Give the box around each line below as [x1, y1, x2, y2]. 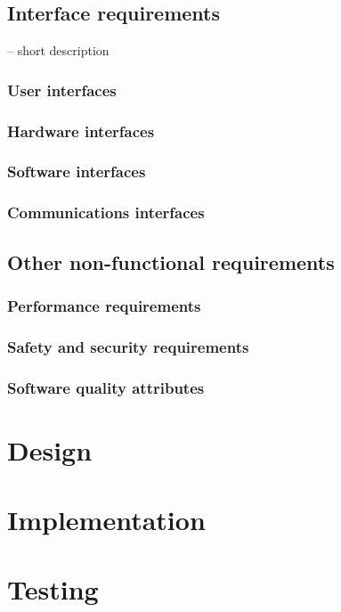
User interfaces [7, 78, 117, 101]
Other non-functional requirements [7, 248, 335, 275]
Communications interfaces [7, 201, 205, 224]
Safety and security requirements [7, 335, 249, 357]
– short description [7, 41, 110, 60]
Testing [7, 571, 99, 608]
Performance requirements [7, 294, 201, 316]
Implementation [7, 502, 206, 538]
